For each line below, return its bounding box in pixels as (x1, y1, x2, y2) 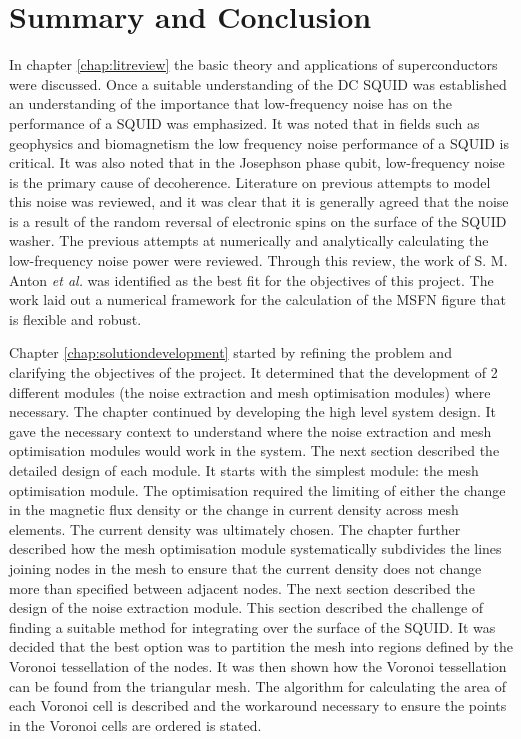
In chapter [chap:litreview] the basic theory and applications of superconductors (9, 54, 498, 75)
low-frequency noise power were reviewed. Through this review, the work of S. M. (9, 250, 508, 271)
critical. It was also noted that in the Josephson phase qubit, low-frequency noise (9, 152, 505, 173)
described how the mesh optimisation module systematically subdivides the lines (9, 538, 502, 559)
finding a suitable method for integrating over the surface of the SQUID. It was (9, 616, 496, 637)
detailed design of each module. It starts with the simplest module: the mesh (9, 460, 479, 480)
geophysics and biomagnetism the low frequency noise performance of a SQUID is (9, 132, 510, 153)
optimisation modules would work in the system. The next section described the (9, 440, 500, 461)
